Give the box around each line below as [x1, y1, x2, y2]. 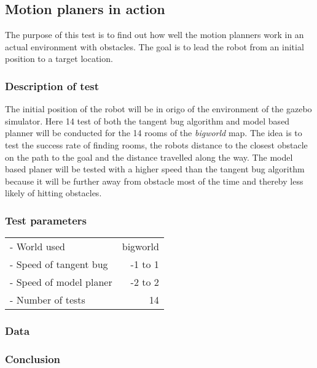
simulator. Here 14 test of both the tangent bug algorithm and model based [5, 114, 290, 127]
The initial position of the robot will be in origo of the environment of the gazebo [5, 102, 312, 115]
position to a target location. [5, 52, 113, 65]
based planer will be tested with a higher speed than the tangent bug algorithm [5, 163, 305, 175]
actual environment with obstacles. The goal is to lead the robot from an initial [5, 40, 304, 53]
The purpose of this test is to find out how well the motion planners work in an [5, 28, 304, 41]
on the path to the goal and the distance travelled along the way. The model [5, 150, 293, 163]
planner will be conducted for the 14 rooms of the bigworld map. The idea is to [5, 126, 302, 139]
